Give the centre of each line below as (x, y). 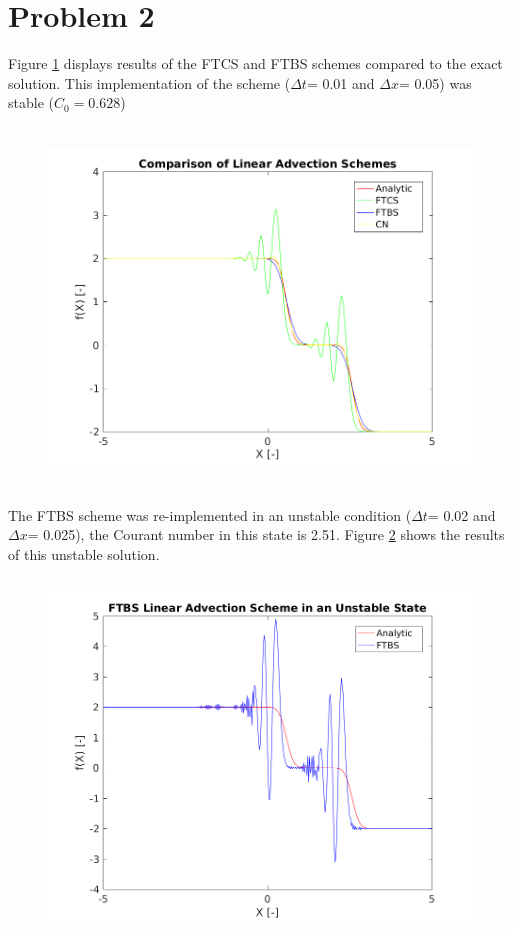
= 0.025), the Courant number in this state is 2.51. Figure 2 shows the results (266, 534)
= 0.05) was (435, 82)
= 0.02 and (461, 514)
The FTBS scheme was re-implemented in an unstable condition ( (210, 514)
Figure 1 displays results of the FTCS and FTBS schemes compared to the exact (255, 63)
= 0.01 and (340, 82)
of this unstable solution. (84, 553)
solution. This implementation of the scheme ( (149, 82)
